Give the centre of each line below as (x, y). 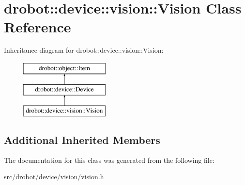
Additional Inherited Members (82, 140)
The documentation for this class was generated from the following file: (109, 160)
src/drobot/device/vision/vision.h (54, 176)
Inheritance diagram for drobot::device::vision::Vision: (84, 50)
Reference (38, 27)
